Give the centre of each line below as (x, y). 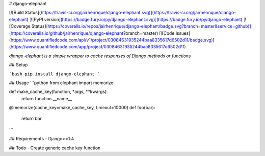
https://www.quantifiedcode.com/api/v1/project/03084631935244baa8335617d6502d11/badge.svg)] (112, 40)
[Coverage (20, 26)
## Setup (18, 65)
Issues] (183, 33)
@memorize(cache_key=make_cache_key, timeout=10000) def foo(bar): (82, 108)
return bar (31, 119)
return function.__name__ (47, 98)
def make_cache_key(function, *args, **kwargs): (58, 92)
